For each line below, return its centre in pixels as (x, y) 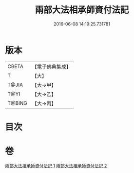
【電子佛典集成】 (52, 67)
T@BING (18, 103)
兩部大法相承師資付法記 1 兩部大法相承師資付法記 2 (56, 166)
